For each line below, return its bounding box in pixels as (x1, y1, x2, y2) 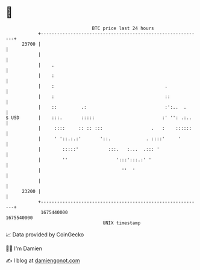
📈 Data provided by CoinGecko (5, 231, 84, 238)
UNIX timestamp (102, 219, 141, 226)
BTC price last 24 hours (92, 25, 154, 31)
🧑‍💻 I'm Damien (5, 245, 43, 252)
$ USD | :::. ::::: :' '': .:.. (5, 114, 192, 121)
